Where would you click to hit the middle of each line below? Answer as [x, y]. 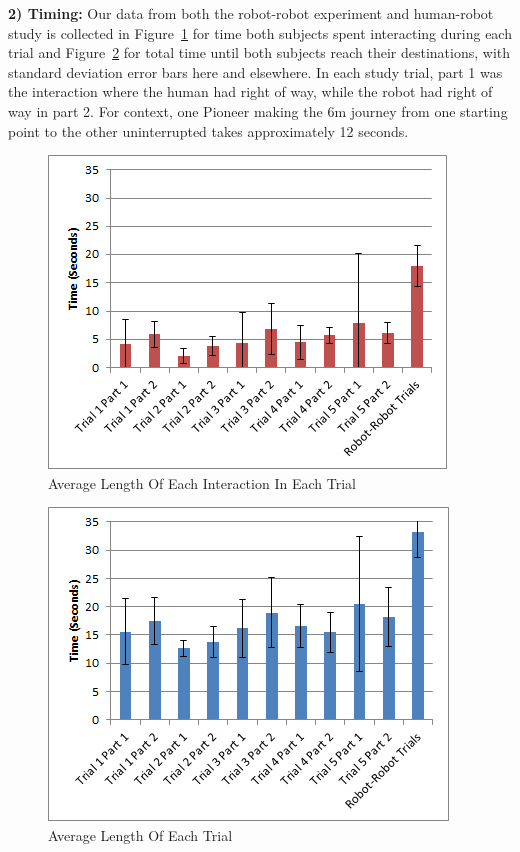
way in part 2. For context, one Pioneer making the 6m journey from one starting [258, 110]
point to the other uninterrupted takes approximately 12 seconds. [208, 130]
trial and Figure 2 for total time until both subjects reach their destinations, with [259, 52]
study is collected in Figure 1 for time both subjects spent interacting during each [260, 32]
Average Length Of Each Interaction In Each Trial [202, 482]
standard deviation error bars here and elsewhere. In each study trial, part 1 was [255, 71]
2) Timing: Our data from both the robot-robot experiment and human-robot [251, 13]
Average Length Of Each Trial [140, 834]
